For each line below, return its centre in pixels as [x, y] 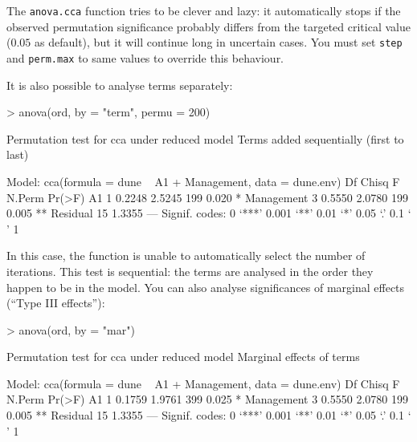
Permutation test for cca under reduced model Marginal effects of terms [183, 357]
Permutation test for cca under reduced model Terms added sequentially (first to [205, 138]
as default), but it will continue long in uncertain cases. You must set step [219, 42]
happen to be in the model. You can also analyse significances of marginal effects [206, 287]
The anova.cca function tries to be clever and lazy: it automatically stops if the [204, 10]
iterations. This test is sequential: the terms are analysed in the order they [190, 271]
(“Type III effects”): [56, 303]
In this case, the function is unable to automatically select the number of [186, 255]
